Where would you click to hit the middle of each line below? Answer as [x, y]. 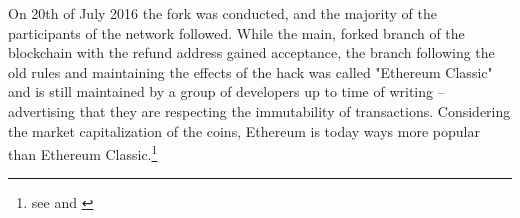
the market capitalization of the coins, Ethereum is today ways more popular [244, 130]
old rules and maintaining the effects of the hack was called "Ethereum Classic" [250, 71]
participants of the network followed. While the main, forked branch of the [236, 32]
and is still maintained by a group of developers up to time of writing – [226, 91]
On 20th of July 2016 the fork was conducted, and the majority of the [222, 13]
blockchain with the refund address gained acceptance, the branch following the [251, 52]
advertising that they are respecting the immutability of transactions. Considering [259, 110]
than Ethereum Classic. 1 [83, 152]
